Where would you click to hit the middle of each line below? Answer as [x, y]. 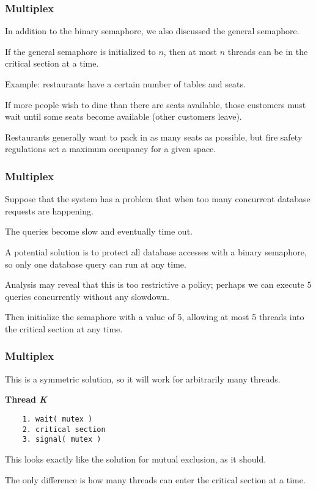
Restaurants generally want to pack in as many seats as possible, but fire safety [154, 137]
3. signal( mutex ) [62, 440]
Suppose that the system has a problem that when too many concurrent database [158, 199]
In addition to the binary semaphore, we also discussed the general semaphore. [152, 31]
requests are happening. [49, 210]
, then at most [190, 51]
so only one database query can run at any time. [96, 264]
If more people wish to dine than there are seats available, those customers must [156, 104]
